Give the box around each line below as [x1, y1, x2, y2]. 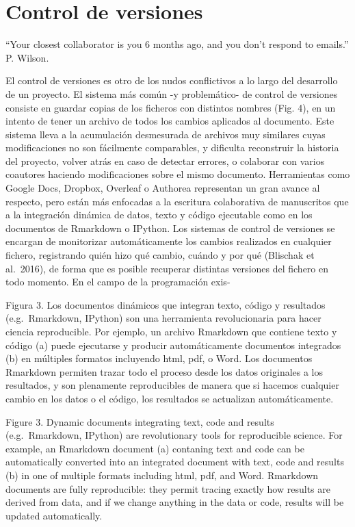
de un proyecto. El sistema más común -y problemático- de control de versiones [5, 86, 338, 101]
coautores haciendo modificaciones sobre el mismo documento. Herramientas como [5, 167, 350, 181]
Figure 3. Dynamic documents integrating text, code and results [5, 414, 274, 428]
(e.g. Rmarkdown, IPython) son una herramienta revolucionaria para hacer [5, 311, 321, 325]
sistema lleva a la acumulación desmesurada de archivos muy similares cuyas [5, 127, 326, 141]
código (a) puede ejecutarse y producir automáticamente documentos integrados [5, 337, 341, 352]
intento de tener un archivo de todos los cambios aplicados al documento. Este [5, 114, 334, 128]
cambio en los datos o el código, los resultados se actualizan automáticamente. [5, 391, 334, 405]
